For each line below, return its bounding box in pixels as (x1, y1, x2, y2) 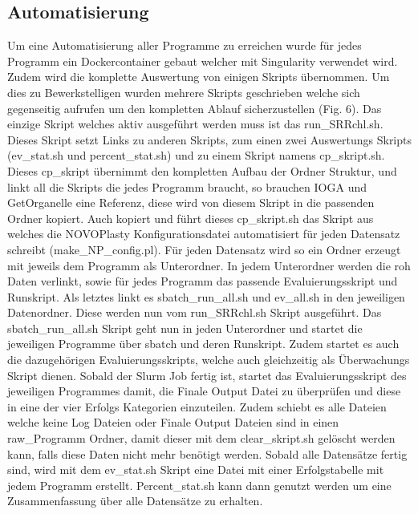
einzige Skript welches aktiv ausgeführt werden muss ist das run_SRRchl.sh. (7, 115, 384, 132)
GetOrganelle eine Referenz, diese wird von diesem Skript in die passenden (7, 194, 375, 211)
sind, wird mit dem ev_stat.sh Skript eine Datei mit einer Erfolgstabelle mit (7, 461, 384, 478)
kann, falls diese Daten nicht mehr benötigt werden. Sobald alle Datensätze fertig (7, 445, 408, 462)
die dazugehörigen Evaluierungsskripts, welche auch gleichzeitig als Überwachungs (7, 351, 410, 368)
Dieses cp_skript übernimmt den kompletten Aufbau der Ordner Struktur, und (7, 162, 397, 179)
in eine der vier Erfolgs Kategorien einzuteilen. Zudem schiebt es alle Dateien (7, 398, 387, 415)
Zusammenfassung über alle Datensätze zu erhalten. (7, 492, 263, 509)
